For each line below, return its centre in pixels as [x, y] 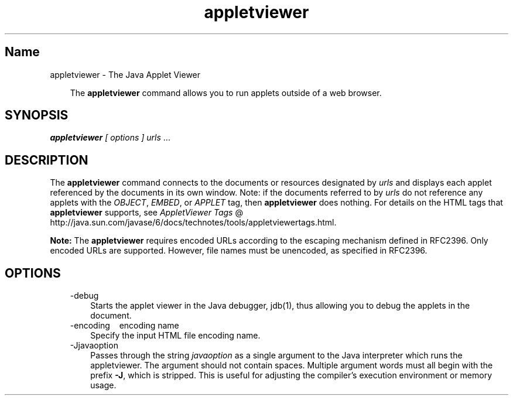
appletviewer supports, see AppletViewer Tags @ [146, 213]
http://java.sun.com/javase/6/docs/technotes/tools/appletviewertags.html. [193, 223]
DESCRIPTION [47, 160]
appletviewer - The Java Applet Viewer [125, 74]
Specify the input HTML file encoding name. [175, 336]
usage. [103, 385]
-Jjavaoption [94, 346]
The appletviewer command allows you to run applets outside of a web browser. [226, 93]
